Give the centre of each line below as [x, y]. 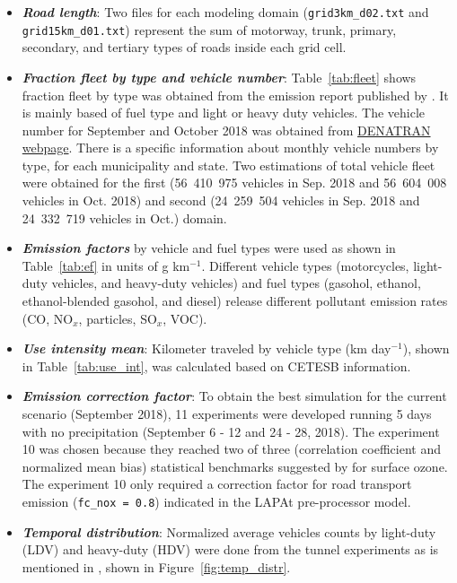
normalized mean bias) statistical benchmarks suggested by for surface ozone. [235, 466]
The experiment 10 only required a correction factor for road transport [217, 484]
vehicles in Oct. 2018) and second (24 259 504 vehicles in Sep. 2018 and [221, 200]
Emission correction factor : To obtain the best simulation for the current [234, 396]
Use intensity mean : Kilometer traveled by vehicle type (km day [207, 348]
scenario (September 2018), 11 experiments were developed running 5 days [227, 413]
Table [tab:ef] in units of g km [106, 265]
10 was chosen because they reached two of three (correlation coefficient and [231, 449]
